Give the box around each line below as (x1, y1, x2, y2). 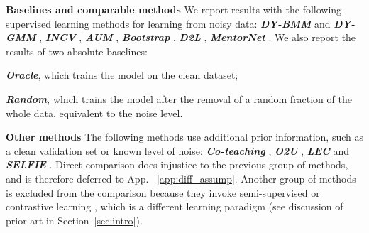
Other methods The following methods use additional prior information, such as (6, 129, 363, 144)
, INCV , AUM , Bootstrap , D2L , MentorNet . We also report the (39, 30, 356, 45)
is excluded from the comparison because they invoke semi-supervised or (6, 185, 320, 200)
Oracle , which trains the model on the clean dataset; (6, 67, 238, 82)
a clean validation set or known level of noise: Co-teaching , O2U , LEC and (6, 143, 349, 158)
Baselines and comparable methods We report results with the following (6, 2, 342, 16)
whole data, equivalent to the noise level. (6, 105, 183, 120)
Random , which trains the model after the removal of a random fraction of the (6, 91, 352, 106)
